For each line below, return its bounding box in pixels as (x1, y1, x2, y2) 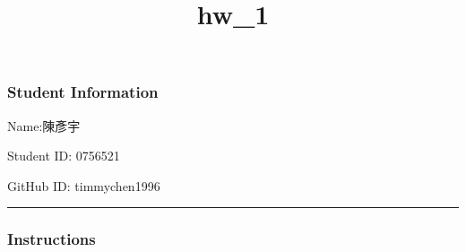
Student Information (7, 81, 159, 103)
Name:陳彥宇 (7, 116, 81, 135)
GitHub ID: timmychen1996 (7, 176, 160, 195)
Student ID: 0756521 (7, 146, 120, 165)
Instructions (7, 228, 96, 250)
